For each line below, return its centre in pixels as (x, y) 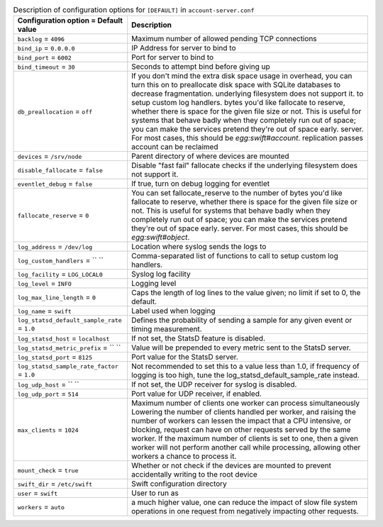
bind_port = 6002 (45, 57)
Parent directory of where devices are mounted (211, 156)
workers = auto (41, 507)
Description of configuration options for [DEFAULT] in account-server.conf (134, 10)
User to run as (155, 493)
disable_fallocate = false (60, 170)
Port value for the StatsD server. (185, 357)
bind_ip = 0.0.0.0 (46, 48)
